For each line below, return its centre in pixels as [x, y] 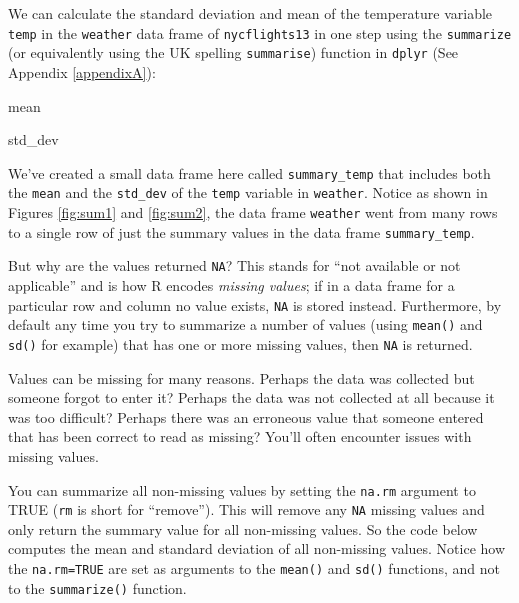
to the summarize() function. [97, 587]
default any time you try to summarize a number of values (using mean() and [245, 324]
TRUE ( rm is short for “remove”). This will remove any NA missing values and [246, 509]
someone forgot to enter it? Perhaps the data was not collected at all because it [251, 397]
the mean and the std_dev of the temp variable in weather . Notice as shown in [248, 192]
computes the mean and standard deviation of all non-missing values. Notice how [257, 548]
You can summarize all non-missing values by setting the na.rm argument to [242, 489]
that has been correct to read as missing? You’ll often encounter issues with [240, 436]
